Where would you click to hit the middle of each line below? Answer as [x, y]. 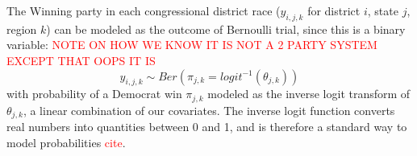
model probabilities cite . [66, 142]
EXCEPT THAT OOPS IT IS [81, 60]
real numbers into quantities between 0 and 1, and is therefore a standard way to [207, 127]
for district [334, 10]
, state [383, 10]
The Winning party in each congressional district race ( [144, 10]
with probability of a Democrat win [94, 94]
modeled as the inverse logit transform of [309, 94]
